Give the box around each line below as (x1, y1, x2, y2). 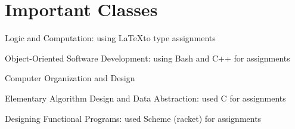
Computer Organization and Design (5, 72, 135, 84)
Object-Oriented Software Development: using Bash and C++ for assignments (5, 51, 290, 64)
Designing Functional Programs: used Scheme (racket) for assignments (5, 112, 262, 124)
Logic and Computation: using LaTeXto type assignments (5, 32, 216, 44)
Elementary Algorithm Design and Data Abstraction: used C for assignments (5, 91, 286, 104)
